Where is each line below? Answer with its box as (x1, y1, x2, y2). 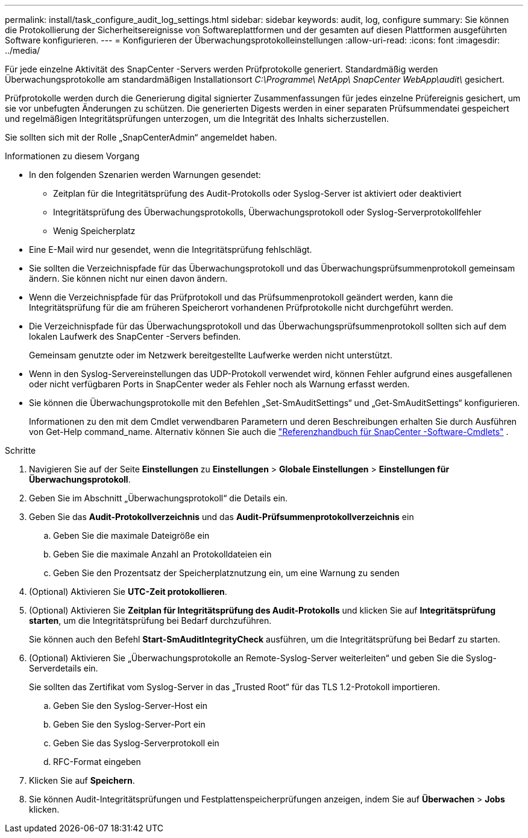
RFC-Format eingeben (53, 757, 141, 767)
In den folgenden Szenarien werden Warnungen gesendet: (29, 170, 261, 180)
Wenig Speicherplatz (53, 226, 136, 236)
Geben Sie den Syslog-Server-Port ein (53, 719, 206, 729)
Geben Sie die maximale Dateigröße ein (53, 530, 210, 541)
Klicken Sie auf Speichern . (29, 775, 135, 786)
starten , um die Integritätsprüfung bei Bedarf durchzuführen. (29, 615, 272, 626)
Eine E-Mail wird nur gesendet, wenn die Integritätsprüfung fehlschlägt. (29, 244, 312, 255)
